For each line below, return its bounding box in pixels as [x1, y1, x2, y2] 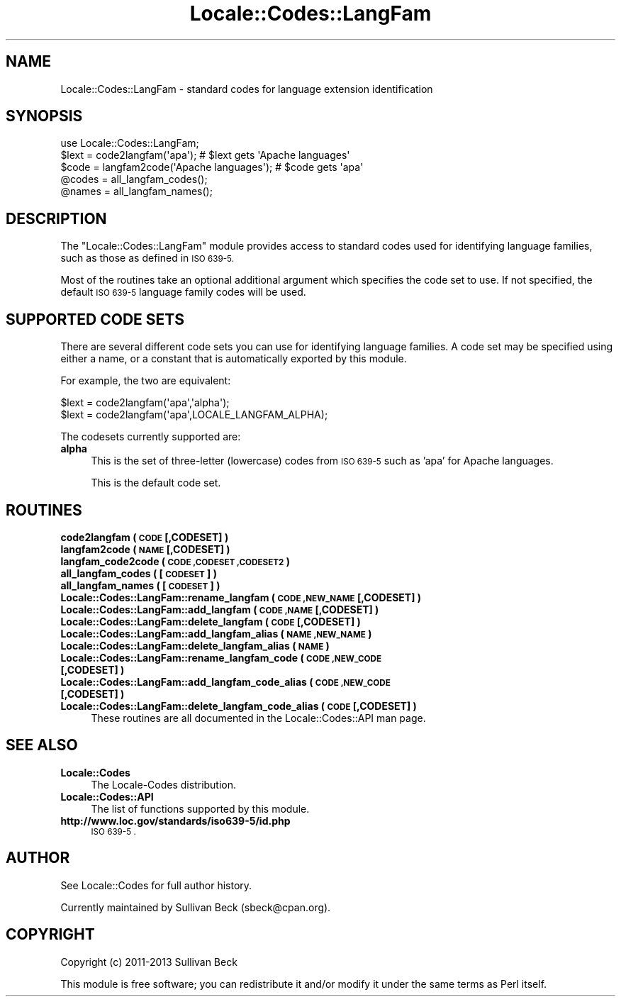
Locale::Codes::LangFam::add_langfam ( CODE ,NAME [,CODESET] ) [60, 603, 379, 616]
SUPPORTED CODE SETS [6, 310, 184, 328]
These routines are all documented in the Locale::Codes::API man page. [91, 711, 426, 724]
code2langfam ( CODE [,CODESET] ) [60, 530, 229, 543]
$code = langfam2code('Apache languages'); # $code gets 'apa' [60, 161, 364, 174]
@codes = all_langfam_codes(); [60, 173, 208, 186]
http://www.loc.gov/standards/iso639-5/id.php [60, 814, 291, 827]
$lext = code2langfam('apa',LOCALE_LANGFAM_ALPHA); [60, 408, 328, 421]
